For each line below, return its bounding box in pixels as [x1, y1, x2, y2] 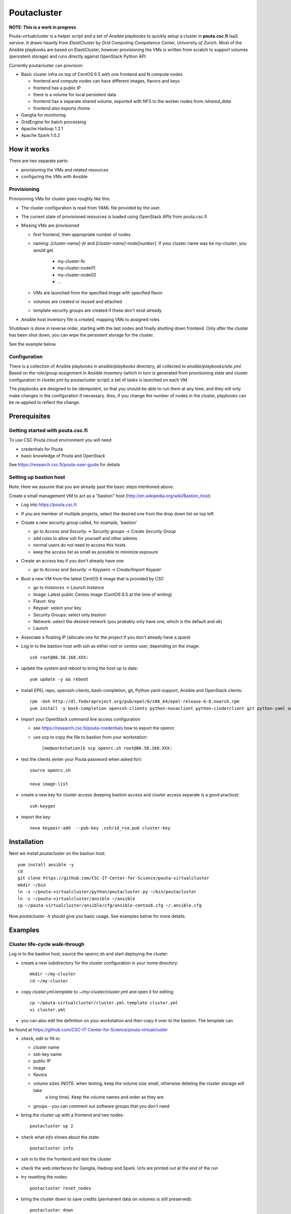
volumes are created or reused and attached [33, 299, 122, 304]
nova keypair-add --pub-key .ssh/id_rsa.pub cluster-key [30, 826, 171, 831]
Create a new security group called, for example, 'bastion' [21, 520, 137, 525]
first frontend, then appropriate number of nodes [33, 231, 131, 237]
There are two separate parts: [9, 158, 69, 164]
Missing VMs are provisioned [21, 222, 80, 228]
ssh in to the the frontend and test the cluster [21, 1156, 112, 1162]
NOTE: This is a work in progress [9, 24, 76, 30]
